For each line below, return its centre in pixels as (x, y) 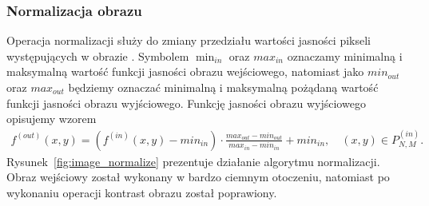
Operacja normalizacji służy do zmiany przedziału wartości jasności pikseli (189, 40)
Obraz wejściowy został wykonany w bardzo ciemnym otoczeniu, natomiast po (198, 177)
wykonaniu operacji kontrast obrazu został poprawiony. (142, 192)
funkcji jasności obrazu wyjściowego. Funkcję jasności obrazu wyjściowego (186, 103)
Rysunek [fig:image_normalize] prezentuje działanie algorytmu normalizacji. (193, 161)
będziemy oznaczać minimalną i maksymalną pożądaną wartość (223, 87)
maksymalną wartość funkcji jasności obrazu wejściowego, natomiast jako (185, 71)
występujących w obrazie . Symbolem (98, 55)
